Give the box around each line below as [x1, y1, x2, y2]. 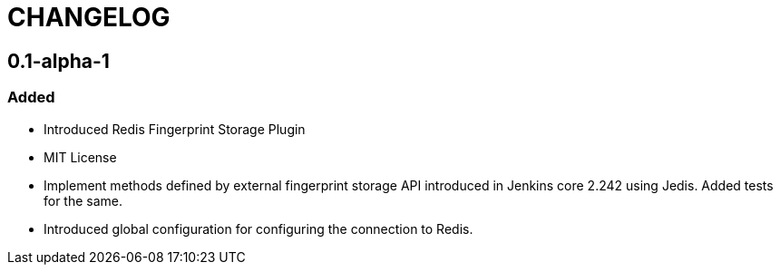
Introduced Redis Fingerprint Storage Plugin [44, 121, 306, 137]
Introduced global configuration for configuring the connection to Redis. [44, 220, 473, 237]
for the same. [44, 192, 123, 209]
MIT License [44, 149, 117, 165]
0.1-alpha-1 [7, 49, 110, 73]
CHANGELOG [7, 2, 171, 33]
